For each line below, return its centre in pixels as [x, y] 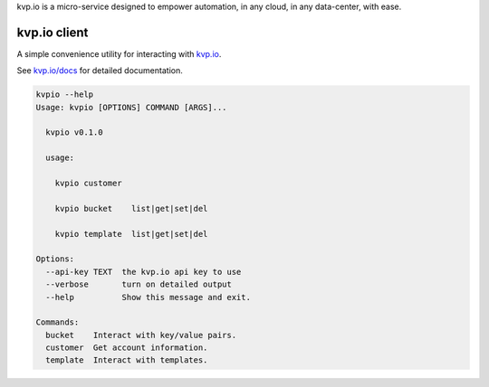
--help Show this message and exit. [148, 297]
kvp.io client [53, 32]
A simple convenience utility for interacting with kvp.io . [119, 53]
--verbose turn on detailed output [139, 284]
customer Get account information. [127, 348]
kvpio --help [65, 94]
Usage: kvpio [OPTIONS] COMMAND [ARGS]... [131, 107]
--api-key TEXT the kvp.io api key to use [144, 272]
